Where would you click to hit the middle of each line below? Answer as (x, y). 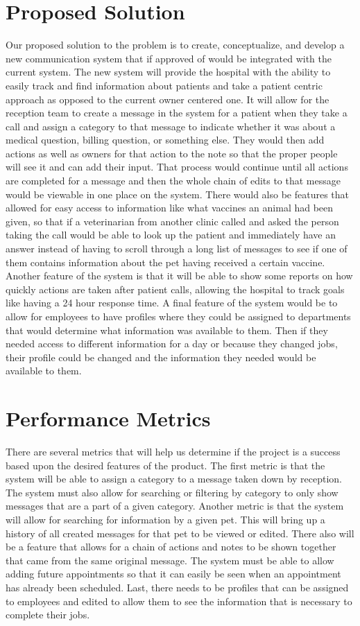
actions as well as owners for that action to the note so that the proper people (172, 153)
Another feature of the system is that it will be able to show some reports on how (179, 276)
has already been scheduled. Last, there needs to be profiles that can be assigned (177, 588)
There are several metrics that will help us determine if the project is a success (173, 452)
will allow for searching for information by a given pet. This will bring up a (165, 520)
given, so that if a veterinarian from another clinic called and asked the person (172, 221)
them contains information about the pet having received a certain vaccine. (165, 262)
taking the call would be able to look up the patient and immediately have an (171, 235)
